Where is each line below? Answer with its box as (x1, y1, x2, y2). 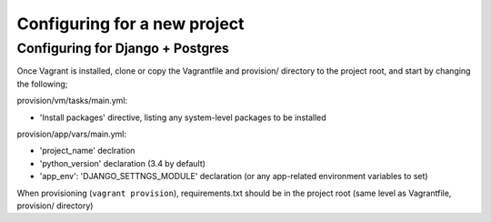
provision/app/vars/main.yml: (16, 128, 127, 139)
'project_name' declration (39, 146, 135, 156)
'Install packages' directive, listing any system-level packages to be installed (39, 112, 326, 123)
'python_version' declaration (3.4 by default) (39, 157, 206, 168)
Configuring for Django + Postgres (16, 40, 229, 56)
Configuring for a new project (16, 14, 245, 34)
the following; (16, 78, 68, 89)
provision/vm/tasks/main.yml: (16, 96, 128, 106)
